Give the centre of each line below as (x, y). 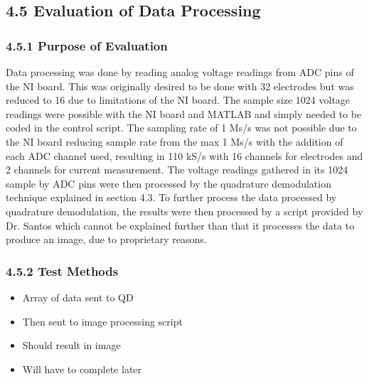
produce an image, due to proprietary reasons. (106, 239)
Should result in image (71, 345)
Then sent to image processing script (102, 321)
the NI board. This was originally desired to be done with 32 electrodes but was (180, 86)
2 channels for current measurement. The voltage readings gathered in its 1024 (177, 170)
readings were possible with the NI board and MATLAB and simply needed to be (184, 113)
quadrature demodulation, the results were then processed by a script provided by (184, 211)
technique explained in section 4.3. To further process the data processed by (171, 197)
